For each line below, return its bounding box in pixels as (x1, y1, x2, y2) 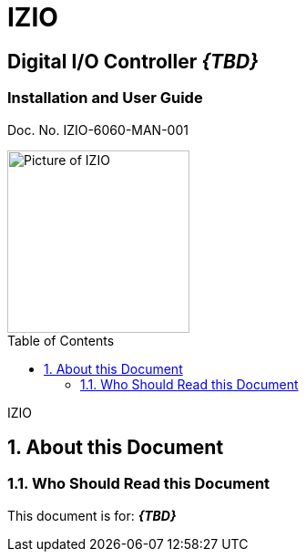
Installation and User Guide (7, 88, 203, 108)
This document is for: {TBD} (7, 507, 177, 523)
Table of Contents (7, 332, 115, 348)
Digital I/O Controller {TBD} (7, 49, 259, 73)
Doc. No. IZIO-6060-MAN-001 (7, 121, 189, 138)
